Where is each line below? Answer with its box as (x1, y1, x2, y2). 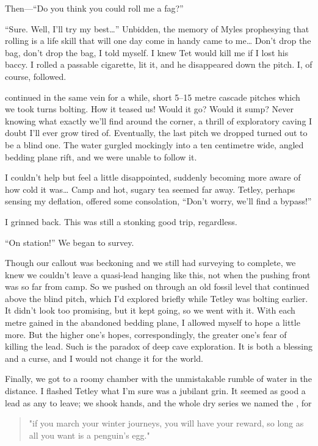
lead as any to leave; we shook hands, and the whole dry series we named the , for (5, 396, 312, 409)
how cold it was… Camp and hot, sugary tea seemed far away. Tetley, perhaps (5, 182, 295, 195)
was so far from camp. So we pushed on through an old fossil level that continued (5, 280, 309, 293)
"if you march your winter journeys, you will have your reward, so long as (29, 417, 304, 430)
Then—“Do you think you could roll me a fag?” (5, 2, 184, 14)
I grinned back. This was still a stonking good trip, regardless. (5, 215, 237, 228)
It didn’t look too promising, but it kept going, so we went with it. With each (5, 304, 295, 317)
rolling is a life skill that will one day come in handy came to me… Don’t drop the (5, 34, 311, 47)
